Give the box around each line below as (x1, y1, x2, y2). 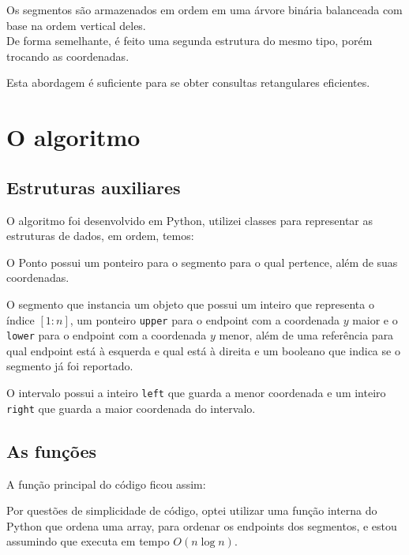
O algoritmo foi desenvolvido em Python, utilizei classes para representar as (6, 212, 373, 228)
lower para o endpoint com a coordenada (6, 327, 207, 343)
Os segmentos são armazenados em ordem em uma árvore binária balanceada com (6, 2, 403, 17)
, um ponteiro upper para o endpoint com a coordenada (69, 311, 340, 328)
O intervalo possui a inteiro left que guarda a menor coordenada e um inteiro (6, 384, 386, 401)
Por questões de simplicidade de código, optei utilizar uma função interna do (6, 502, 377, 519)
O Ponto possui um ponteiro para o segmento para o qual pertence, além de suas (6, 253, 398, 270)
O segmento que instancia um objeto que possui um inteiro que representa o (6, 295, 374, 312)
